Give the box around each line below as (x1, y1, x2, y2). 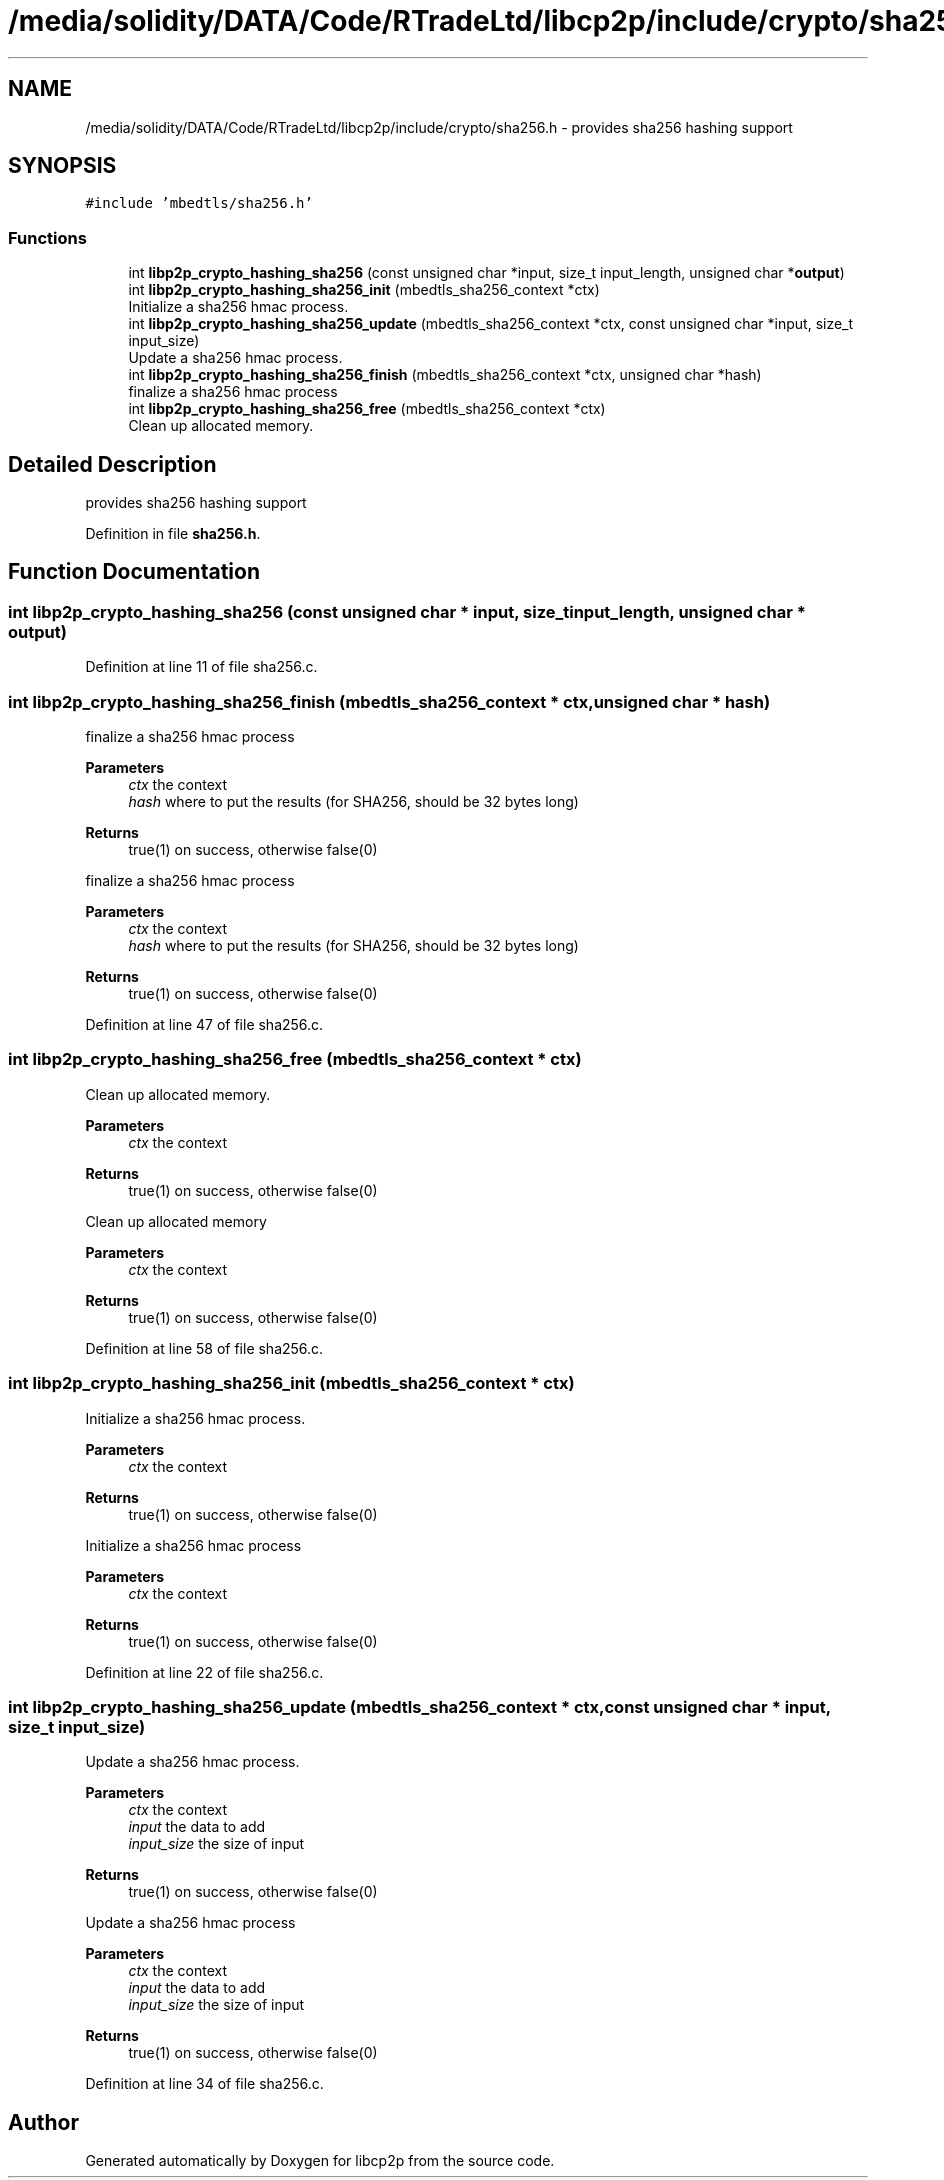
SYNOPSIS (8, 153, 117, 179)
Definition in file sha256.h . (85, 525, 261, 543)
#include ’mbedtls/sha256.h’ (85, 195, 313, 212)
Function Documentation (8, 559, 260, 585)
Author (8, 2109, 79, 2135)
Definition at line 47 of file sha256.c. (85, 1016, 324, 1033)
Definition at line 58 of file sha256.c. (85, 1339, 324, 1357)
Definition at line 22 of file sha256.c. (85, 1663, 324, 1681)
